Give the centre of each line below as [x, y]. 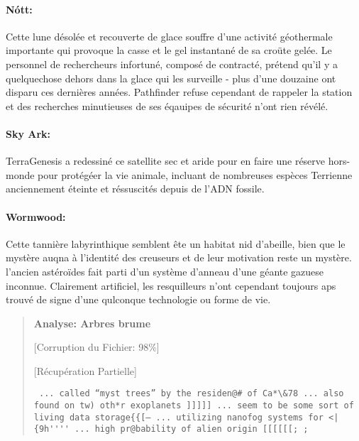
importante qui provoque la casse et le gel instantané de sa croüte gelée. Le [169, 50]
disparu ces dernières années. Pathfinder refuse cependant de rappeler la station [179, 92]
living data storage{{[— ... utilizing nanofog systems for [178, 417]
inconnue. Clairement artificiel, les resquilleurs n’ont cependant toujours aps [171, 285]
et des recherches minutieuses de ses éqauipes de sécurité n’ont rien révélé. [167, 105]
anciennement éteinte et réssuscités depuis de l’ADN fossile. [135, 189]
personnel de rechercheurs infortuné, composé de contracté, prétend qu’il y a [172, 64]
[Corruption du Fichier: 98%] [96, 347]
